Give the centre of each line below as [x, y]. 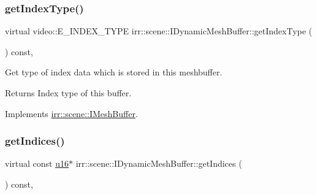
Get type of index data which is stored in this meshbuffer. [114, 72]
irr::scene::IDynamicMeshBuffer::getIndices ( [159, 163]
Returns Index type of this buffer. [68, 93]
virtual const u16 [37, 163]
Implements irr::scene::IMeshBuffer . [71, 113]
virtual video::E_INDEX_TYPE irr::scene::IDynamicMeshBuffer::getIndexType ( [159, 31]
